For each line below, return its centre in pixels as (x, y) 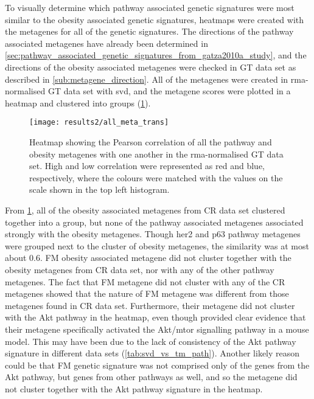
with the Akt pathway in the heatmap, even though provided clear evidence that (155, 317)
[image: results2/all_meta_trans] (99, 123)
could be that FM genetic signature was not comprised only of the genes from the (157, 365)
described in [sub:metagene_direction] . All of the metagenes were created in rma (155, 79)
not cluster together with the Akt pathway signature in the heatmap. (134, 388)
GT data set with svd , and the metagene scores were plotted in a (169, 91)
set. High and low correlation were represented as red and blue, (147, 166)
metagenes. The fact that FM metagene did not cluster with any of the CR (145, 281)
